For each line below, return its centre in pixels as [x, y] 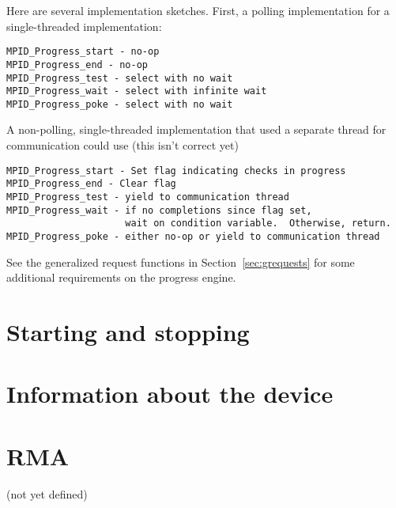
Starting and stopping [128, 331]
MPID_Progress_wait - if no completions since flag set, [159, 210]
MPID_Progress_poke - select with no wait [120, 104]
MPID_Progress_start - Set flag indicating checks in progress [176, 171]
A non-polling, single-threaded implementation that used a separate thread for [196, 129]
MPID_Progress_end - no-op [77, 64]
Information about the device [170, 394]
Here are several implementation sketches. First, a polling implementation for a [198, 10]
